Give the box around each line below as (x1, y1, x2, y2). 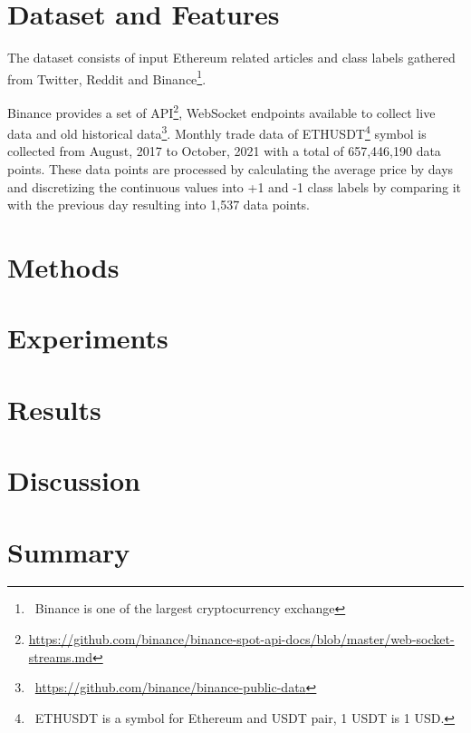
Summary (7, 533, 130, 570)
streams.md (28, 647, 92, 666)
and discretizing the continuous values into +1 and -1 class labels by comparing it (7, 177, 462, 196)
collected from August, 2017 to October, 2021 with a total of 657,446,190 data (7, 142, 441, 161)
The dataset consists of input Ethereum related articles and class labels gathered (7, 48, 456, 67)
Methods (7, 249, 120, 286)
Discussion (7, 462, 140, 499)
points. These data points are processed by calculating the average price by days (7, 160, 454, 179)
